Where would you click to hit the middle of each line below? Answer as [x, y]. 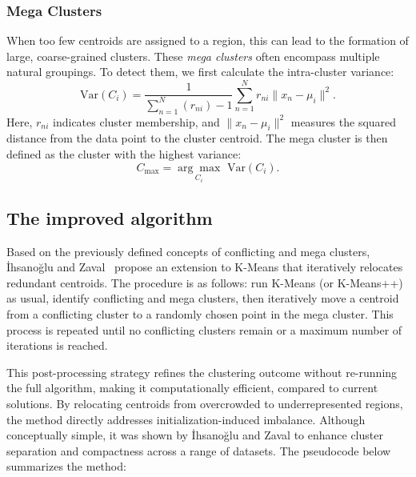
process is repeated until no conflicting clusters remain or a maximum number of [204, 329]
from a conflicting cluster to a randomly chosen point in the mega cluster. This [200, 313]
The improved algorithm [110, 217]
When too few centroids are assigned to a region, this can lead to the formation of [208, 40]
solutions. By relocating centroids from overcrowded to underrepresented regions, [205, 403]
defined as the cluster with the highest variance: [124, 153]
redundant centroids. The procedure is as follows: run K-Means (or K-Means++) [205, 282]
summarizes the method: [66, 466]
